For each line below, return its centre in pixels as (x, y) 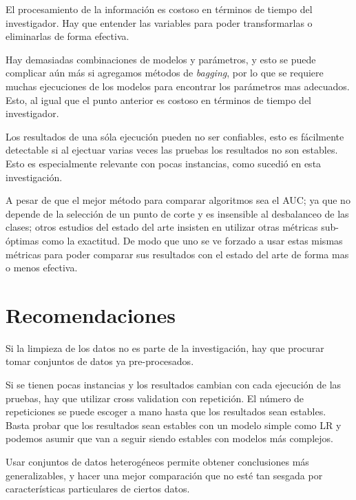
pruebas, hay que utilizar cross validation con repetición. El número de (155, 398)
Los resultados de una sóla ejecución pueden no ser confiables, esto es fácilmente (175, 136)
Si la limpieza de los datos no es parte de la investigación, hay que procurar (165, 347)
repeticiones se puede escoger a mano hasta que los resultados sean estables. (166, 412)
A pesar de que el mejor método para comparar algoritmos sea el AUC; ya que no (178, 200)
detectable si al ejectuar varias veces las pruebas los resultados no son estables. (172, 150)
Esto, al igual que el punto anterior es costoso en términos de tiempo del (158, 100)
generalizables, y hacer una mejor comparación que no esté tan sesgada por (164, 475)
